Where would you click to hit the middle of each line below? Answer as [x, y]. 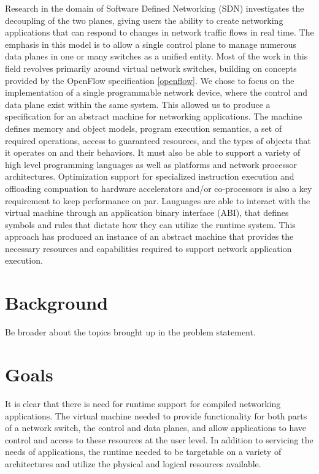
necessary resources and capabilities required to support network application [148, 248]
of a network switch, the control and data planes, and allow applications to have [156, 428]
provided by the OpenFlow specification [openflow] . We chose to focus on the [150, 80]
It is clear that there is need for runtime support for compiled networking [143, 403]
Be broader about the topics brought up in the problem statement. [130, 332]
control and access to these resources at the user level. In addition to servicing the [159, 439]
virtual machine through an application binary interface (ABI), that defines [147, 212]
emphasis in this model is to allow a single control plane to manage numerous [151, 44]
